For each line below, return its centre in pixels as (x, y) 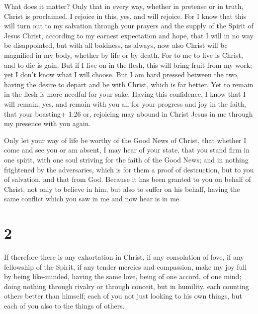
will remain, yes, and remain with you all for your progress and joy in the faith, (125, 103)
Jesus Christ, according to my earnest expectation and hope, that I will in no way (129, 35)
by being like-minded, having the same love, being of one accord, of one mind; (123, 276)
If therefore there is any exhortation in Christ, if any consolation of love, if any (124, 257)
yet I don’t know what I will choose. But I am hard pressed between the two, (122, 75)
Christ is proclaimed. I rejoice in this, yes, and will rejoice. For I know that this (125, 16)
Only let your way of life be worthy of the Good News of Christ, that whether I (125, 140)
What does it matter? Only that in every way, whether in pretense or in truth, (124, 6)
